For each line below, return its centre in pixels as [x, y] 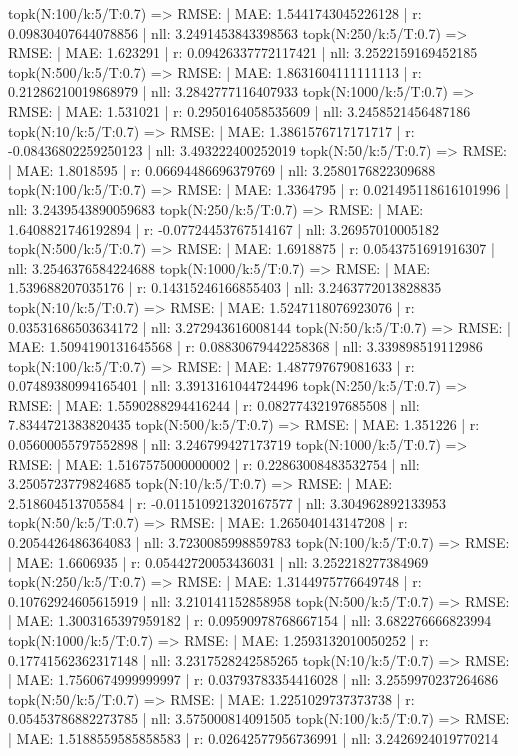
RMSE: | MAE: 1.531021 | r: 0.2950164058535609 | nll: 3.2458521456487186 [239, 110]
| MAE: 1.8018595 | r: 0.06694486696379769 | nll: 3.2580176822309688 [222, 169]
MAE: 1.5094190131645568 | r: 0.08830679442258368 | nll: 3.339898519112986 [245, 346]
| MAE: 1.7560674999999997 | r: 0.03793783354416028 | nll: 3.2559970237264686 [253, 679]
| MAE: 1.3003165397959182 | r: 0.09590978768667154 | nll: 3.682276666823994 [250, 620]
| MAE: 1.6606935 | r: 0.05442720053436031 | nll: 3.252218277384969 [218, 561]
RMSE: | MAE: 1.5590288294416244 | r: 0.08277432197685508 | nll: [214, 404]
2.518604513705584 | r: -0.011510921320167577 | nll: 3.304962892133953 [227, 502]
